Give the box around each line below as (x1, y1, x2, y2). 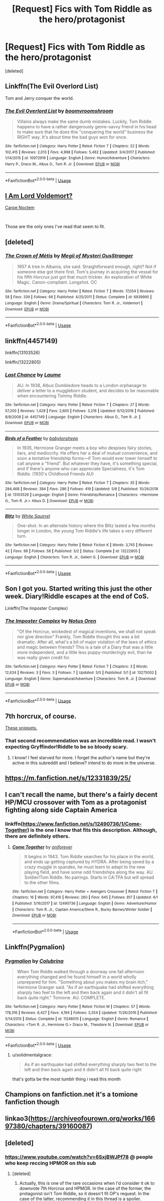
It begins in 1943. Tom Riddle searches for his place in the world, (24, 853, 155, 859)
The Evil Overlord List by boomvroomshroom (5, 107, 114, 114)
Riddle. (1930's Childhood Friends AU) (17, 471, 94, 477)
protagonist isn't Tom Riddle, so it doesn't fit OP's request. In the (19, 1191, 150, 1197)
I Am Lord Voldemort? (5, 192, 73, 200)
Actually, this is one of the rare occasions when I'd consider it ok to (19, 1180, 155, 1186)
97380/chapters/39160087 (5, 1122, 90, 1130)
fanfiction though (5, 1098, 60, 1106)
